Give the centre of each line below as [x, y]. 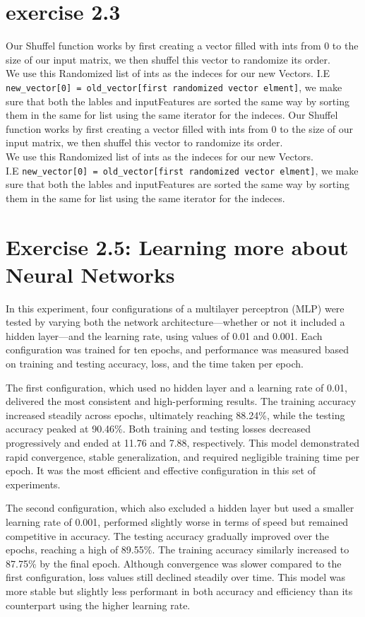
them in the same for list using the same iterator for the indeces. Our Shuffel [172, 115]
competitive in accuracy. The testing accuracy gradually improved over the [167, 535]
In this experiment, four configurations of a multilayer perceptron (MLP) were [175, 308]
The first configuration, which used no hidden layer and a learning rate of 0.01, [176, 387]
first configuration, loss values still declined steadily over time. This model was [175, 577]
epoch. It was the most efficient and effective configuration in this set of [161, 470]
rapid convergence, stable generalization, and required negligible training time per [182, 456]
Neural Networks [90, 274]
